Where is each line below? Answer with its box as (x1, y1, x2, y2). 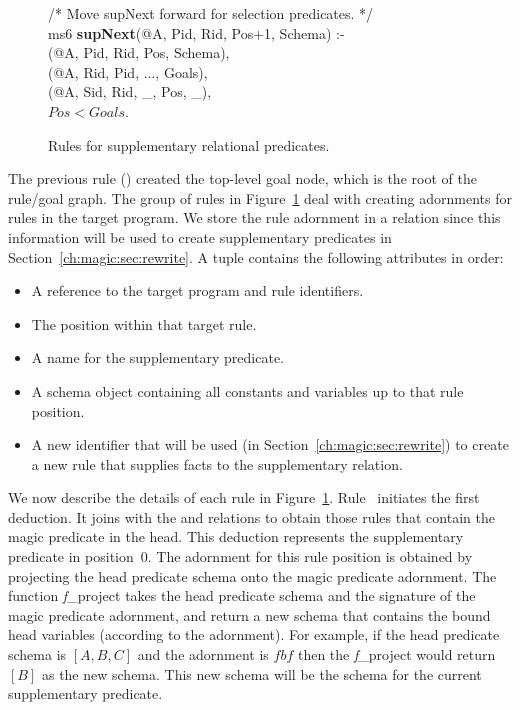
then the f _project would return (297, 644, 496, 665)
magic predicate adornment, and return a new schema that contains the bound (8, 604, 491, 625)
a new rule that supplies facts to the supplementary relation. (31, 453, 403, 474)
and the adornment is (137, 644, 269, 665)
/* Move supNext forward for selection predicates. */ (48, 3, 374, 23)
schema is (8, 644, 67, 665)
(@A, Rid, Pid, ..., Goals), (48, 61, 208, 82)
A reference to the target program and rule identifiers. (31, 280, 364, 301)
